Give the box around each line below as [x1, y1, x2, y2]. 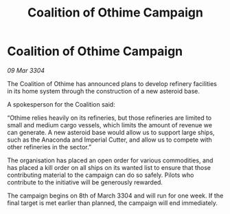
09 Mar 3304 [7, 66, 45, 74]
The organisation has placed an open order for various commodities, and [7, 156, 214, 164]
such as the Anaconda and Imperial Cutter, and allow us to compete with [7, 136, 213, 144]
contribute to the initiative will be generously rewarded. [7, 178, 163, 186]
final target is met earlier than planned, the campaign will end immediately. [7, 198, 218, 207]
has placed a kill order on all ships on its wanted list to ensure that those [7, 163, 211, 171]
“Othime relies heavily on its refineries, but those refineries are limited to [7, 114, 211, 122]
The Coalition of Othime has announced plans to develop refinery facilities [7, 79, 218, 87]
